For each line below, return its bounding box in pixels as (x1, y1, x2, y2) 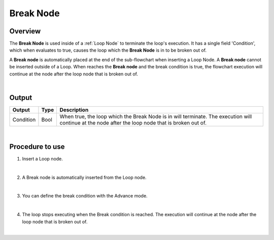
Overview (9, 27, 41, 35)
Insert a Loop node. (22, 155, 63, 162)
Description (59, 106, 89, 113)
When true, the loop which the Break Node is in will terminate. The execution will (59, 113, 252, 120)
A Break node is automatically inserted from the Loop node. (22, 174, 147, 180)
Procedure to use (9, 142, 65, 151)
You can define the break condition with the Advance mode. (22, 193, 148, 199)
